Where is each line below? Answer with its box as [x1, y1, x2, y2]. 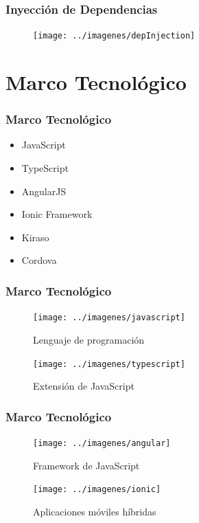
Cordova [21, 253, 57, 267]
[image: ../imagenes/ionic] [33, 485, 161, 495]
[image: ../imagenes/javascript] [33, 313, 185, 323]
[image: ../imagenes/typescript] [33, 359, 185, 369]
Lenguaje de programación [33, 332, 145, 346]
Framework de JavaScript [33, 458, 140, 472]
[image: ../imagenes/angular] [33, 438, 171, 448]
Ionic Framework [21, 207, 93, 221]
